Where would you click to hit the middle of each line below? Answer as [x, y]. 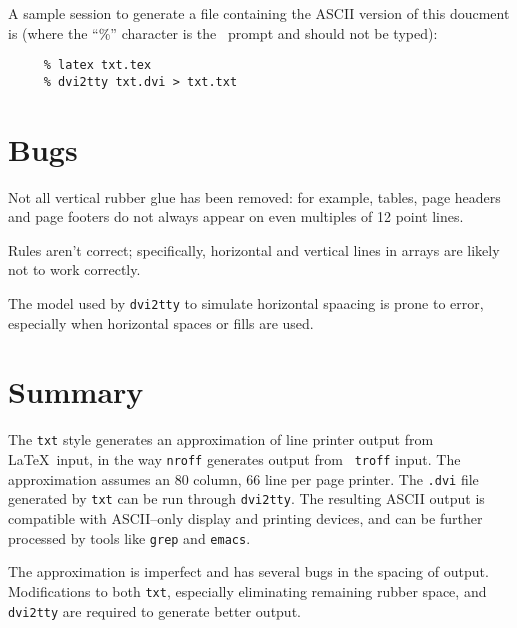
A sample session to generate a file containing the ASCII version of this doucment [259, 13]
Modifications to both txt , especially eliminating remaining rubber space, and [247, 590]
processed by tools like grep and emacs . [129, 537]
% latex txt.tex [97, 65]
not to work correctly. [74, 269]
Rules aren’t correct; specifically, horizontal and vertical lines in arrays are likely [254, 249]
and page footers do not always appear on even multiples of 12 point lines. [236, 216]
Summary [76, 391]
